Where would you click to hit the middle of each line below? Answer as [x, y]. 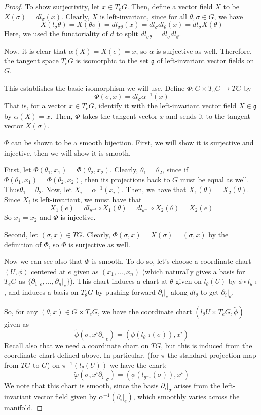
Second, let [21, 234]
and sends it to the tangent [208, 115]
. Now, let [57, 189]
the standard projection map [212, 355]
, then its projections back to [125, 179]
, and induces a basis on [41, 292]
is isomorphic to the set [112, 61]
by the [218, 234]
